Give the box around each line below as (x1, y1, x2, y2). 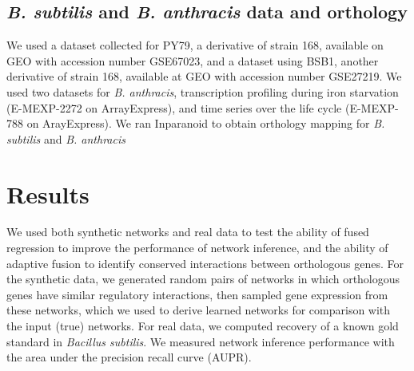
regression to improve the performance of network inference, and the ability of (6, 239, 388, 256)
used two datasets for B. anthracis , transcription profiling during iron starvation (6, 83, 399, 100)
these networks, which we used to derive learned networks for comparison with (6, 302, 391, 318)
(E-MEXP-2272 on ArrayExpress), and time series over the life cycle (6, 99, 342, 116)
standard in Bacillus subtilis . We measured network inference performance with (6, 333, 395, 349)
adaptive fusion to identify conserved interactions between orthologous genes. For (6, 255, 404, 271)
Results (6, 177, 90, 210)
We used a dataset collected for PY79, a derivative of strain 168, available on (6, 37, 384, 53)
